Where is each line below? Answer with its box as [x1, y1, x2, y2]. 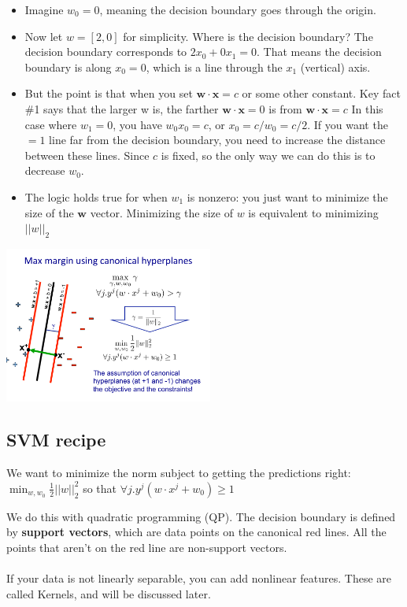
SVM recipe [6, 427, 106, 452]
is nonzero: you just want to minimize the [187, 188, 388, 205]
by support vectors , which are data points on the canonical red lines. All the [6, 524, 387, 540]
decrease [24, 162, 65, 179]
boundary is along [24, 58, 112, 75]
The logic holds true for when [24, 188, 168, 205]
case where [24, 116, 77, 132]
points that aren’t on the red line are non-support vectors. [6, 539, 287, 555]
